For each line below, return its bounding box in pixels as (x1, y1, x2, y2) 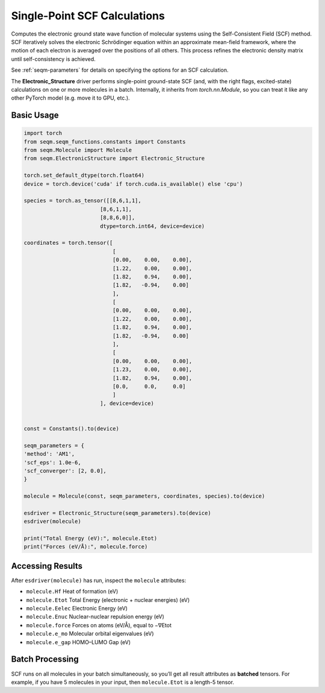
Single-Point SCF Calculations (11, 9, 165, 22)
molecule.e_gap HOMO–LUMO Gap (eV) (26, 638, 131, 645)
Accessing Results (11, 561, 83, 571)
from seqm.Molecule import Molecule (23, 147, 132, 154)
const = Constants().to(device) (23, 425, 120, 432)
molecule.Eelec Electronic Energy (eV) (26, 605, 128, 612)
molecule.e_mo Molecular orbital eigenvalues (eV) (26, 630, 154, 638)
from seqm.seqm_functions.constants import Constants (23, 138, 186, 145)
